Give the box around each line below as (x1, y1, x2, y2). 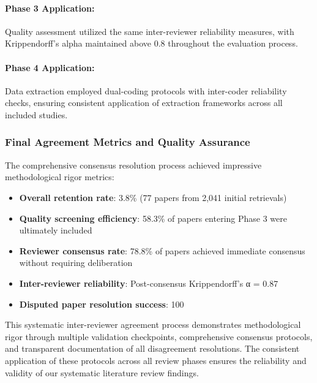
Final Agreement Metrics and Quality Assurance (5, 134, 250, 150)
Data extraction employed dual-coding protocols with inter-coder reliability (5, 84, 287, 97)
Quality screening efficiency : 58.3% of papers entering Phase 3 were (19, 211, 287, 224)
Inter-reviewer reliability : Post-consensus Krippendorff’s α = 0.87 (19, 276, 278, 289)
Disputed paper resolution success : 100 (19, 297, 184, 310)
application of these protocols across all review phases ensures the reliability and (5, 354, 307, 366)
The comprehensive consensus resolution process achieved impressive (5, 158, 262, 171)
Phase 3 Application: (5, 1, 95, 14)
